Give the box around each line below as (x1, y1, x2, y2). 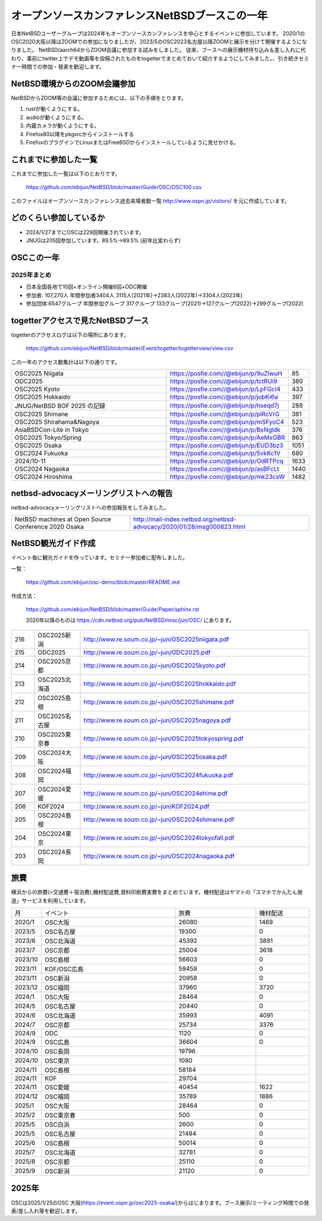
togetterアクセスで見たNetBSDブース (11, 315, 149, 325)
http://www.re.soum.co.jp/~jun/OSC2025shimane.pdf (83, 698, 234, 706)
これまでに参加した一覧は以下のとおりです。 (11, 170, 120, 177)
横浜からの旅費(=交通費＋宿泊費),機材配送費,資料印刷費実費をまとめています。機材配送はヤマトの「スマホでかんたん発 (11, 889, 303, 896)
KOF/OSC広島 (45, 965, 84, 973)
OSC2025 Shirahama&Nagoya (14, 418, 100, 426)
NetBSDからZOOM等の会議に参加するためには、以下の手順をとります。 (11, 94, 187, 101)
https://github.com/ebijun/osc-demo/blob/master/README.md (26, 579, 180, 586)
